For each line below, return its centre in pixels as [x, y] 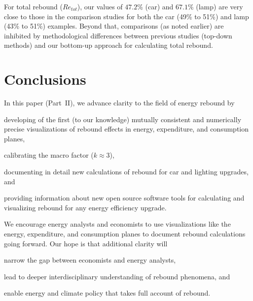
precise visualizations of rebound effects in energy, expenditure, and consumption [126, 129]
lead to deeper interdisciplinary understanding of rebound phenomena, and [117, 276]
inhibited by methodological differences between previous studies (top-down [118, 35]
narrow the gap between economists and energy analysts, [90, 260]
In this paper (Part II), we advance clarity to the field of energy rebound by [119, 103]
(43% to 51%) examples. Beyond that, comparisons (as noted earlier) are [114, 26]
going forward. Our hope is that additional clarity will [86, 243]
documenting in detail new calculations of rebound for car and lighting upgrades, [126, 172]
